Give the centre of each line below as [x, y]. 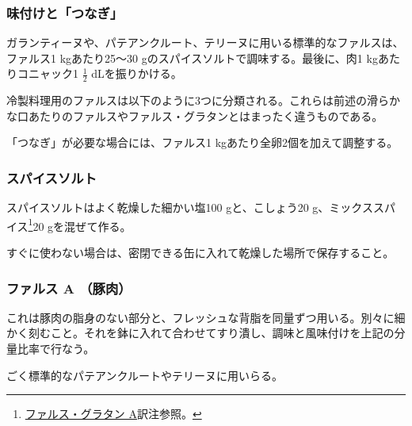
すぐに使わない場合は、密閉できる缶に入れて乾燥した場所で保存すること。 [200, 253]
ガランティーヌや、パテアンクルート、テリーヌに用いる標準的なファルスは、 [205, 42]
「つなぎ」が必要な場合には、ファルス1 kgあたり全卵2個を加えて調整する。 [202, 142]
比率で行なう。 [56, 349]
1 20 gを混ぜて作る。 [80, 225]
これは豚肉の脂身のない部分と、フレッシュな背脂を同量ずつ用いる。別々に [200, 317]
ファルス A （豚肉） [69, 288]
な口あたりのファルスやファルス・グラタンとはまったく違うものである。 [195, 115]
